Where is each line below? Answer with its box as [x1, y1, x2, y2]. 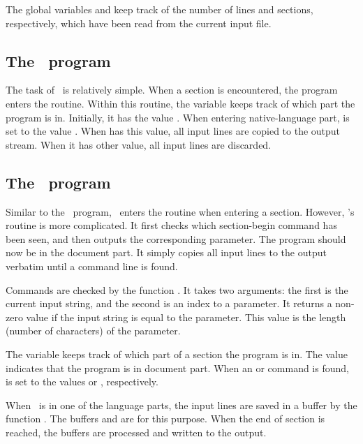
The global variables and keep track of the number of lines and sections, [6, 2, 313, 16]
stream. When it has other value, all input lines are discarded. [6, 137, 272, 151]
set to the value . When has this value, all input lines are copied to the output [6, 124, 341, 138]
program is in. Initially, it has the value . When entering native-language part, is [6, 110, 350, 124]
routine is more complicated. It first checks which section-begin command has [6, 218, 337, 232]
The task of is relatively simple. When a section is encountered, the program [6, 82, 338, 97]
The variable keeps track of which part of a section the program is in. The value [6, 346, 348, 361]
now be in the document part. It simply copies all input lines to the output [6, 245, 327, 260]
